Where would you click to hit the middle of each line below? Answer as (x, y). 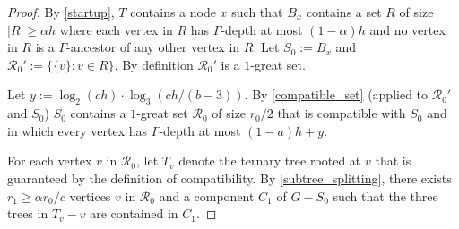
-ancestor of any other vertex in (153, 47)
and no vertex (407, 29)
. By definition (154, 64)
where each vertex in (116, 29)
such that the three (385, 195)
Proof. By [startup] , (61, 12)
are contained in (134, 213)
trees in (28, 213)
